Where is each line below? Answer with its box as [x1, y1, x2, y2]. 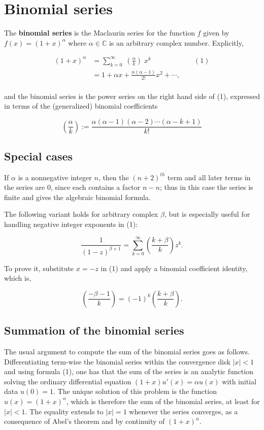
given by [203, 27, 229, 38]
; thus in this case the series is [159, 182, 253, 192]
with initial [222, 376, 256, 386]
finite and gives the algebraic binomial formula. [4, 191, 151, 202]
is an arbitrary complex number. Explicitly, [109, 37, 244, 48]
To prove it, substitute [4, 262, 74, 273]
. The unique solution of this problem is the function [53, 386, 217, 396]
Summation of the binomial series [4, 322, 184, 338]
